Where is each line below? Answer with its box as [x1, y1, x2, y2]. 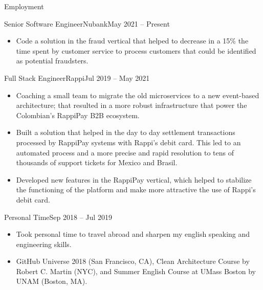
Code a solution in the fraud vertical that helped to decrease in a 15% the [16, 35, 249, 46]
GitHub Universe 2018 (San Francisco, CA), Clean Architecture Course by [16, 256, 250, 266]
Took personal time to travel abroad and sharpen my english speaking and [16, 229, 250, 239]
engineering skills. [16, 238, 72, 249]
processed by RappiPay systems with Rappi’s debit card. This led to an [16, 137, 241, 147]
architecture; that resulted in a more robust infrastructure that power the [16, 100, 247, 110]
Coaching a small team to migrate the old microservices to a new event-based [16, 90, 259, 100]
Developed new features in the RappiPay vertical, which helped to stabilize [16, 174, 252, 185]
